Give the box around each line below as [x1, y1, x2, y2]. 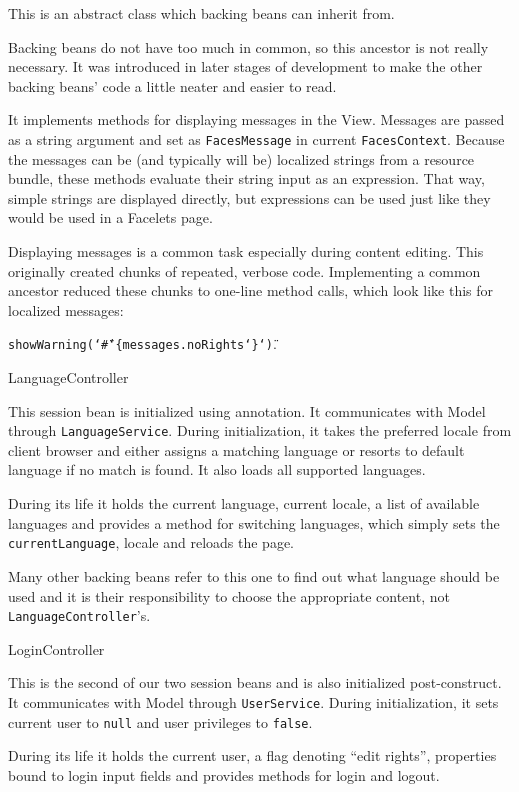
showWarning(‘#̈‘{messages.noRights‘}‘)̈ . [8, 333, 277, 354]
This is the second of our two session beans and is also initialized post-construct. [8, 672, 502, 693]
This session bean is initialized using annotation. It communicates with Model [8, 400, 486, 421]
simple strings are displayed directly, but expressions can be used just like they [8, 187, 491, 208]
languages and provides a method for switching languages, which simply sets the [8, 512, 500, 533]
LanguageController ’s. [8, 605, 151, 626]
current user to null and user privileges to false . [8, 711, 313, 732]
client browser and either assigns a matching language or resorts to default [8, 439, 465, 460]
